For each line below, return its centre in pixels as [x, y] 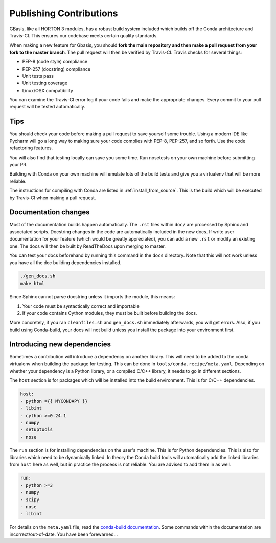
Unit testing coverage [45, 83]
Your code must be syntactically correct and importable [81, 306]
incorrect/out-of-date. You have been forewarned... [64, 534]
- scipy [30, 499]
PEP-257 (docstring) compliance [56, 69]
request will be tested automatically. [47, 107]
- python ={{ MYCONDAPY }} [54, 401]
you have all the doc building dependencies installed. [65, 263]
